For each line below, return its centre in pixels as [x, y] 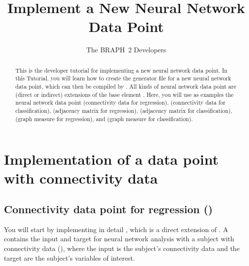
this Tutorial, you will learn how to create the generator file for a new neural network [123, 78]
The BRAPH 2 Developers [126, 50]
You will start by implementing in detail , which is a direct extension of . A [116, 229]
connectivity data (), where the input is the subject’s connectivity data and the [122, 248]
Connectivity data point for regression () [108, 209]
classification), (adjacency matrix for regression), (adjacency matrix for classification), [124, 110]
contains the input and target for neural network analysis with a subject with [119, 239]
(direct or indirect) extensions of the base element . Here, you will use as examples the [124, 94]
